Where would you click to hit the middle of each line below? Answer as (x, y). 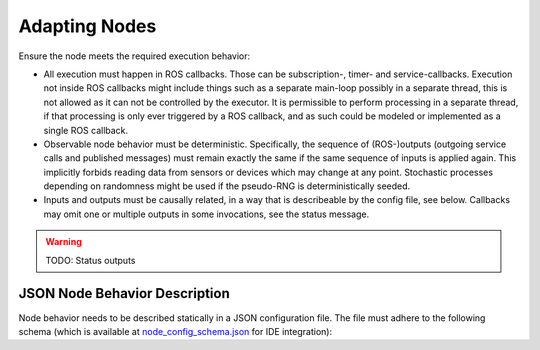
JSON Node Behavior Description (124, 293)
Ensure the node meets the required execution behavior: (134, 56)
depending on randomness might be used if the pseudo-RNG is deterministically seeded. (227, 186)
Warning (63, 242)
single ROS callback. (86, 130)
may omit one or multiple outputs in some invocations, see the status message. (206, 214)
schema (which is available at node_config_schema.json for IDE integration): (175, 331)
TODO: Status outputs (90, 260)
